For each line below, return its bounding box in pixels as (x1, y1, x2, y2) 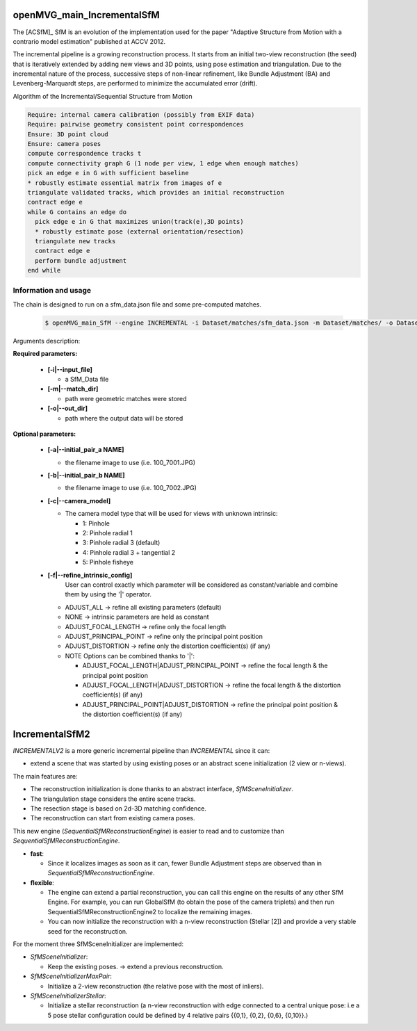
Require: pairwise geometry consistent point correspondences (27, 120, 244, 129)
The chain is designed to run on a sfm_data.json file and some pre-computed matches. (13, 300, 262, 309)
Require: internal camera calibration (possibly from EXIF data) (27, 111, 255, 118)
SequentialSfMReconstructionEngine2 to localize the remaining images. (47, 907, 253, 916)
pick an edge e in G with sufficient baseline (27, 169, 189, 177)
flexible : (30, 878, 55, 886)
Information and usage (13, 286, 92, 295)
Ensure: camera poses (27, 140, 101, 148)
